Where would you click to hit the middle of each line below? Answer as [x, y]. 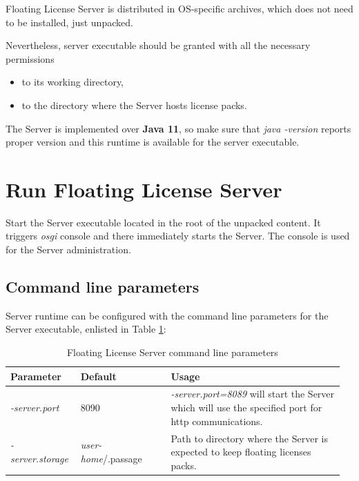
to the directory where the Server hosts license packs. [134, 105]
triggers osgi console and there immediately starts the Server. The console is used [178, 236]
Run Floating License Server [144, 189]
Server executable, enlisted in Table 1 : [86, 329]
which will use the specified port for [246, 408]
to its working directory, [73, 82]
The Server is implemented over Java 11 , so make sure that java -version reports [178, 128]
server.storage [39, 458]
